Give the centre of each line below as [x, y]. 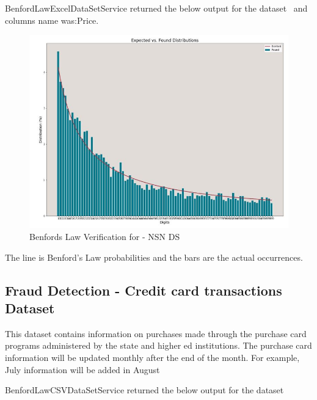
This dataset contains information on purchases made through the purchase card [156, 333]
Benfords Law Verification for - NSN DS [105, 236]
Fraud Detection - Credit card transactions [144, 290]
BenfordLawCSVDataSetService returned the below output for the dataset [144, 390]
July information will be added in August [82, 369]
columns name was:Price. [52, 20]
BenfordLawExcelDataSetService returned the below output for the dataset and [156, 8]
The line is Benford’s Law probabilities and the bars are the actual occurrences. [154, 257]
